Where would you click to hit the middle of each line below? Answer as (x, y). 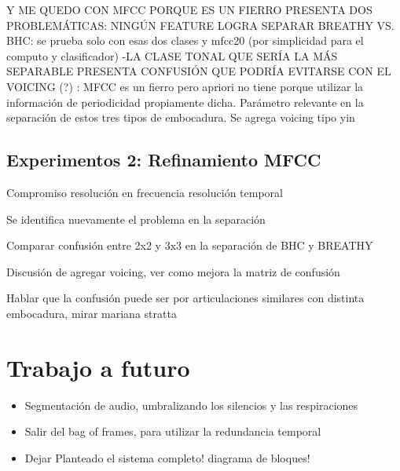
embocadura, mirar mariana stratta (92, 313)
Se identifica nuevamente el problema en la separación (136, 219)
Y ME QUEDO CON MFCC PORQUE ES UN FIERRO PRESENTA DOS (189, 9)
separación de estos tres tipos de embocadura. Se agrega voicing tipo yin (181, 117)
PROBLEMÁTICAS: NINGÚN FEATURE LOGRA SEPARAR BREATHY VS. (200, 25)
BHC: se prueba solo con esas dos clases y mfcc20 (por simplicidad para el (185, 40)
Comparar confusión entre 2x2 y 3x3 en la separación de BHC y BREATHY (190, 245)
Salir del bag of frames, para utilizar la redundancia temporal (173, 431)
